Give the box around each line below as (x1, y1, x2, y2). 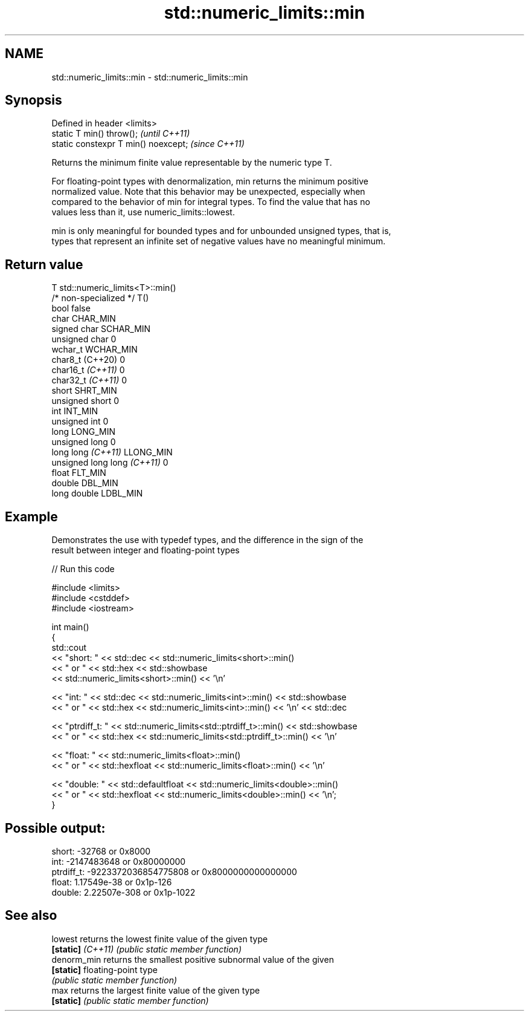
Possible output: (5, 820, 106, 836)
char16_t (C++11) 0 (51, 365, 125, 376)
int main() (51, 622, 89, 633)
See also (5, 908, 57, 923)
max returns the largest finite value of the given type (51, 985, 260, 995)
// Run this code (51, 564, 115, 575)
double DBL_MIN (51, 478, 118, 489)
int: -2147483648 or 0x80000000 (51, 856, 186, 867)
